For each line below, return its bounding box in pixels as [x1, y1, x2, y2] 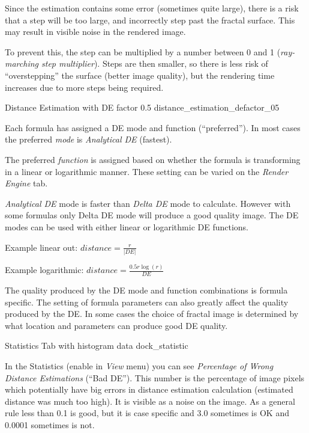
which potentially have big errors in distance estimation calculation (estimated [5, 383, 293, 396]
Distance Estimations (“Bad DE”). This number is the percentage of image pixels [5, 371, 305, 384]
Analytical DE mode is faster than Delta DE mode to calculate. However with [5, 197, 291, 209]
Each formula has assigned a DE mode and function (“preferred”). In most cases [5, 121, 301, 134]
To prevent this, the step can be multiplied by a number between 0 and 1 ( [5, 45, 281, 58]
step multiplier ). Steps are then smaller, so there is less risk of [41, 57, 268, 70]
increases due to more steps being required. [5, 81, 164, 93]
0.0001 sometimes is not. [5, 418, 95, 431]
